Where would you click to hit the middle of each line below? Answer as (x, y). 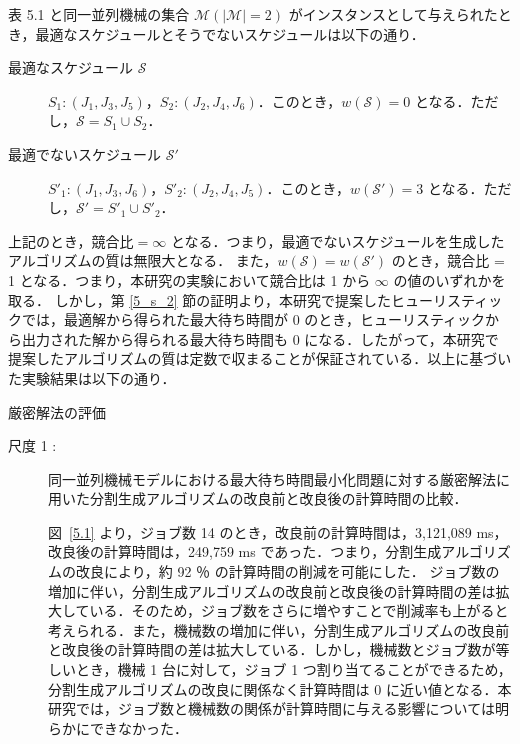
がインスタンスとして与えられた (393, 14)
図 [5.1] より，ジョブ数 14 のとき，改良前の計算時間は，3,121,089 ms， (278, 531)
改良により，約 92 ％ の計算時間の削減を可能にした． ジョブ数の (287, 571)
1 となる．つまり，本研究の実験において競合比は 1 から (189, 279)
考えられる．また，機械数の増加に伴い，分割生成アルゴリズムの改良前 (279, 629)
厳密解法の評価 (57, 411)
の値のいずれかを (449, 279)
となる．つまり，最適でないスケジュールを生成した (337, 240)
